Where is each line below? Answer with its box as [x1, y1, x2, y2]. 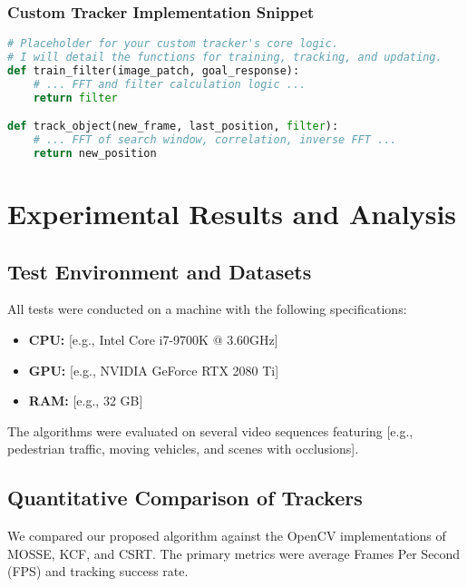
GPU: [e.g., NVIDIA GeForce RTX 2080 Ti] [28, 360, 279, 379]
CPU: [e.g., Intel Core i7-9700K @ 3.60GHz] [28, 330, 278, 349]
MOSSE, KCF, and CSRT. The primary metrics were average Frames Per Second [7, 543, 461, 563]
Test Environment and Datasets [7, 257, 312, 285]
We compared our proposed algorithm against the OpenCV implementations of [7, 526, 446, 545]
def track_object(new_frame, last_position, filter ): [7, 120, 339, 133]
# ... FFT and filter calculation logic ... [33, 77, 306, 91]
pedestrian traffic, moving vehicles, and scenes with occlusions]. [7, 439, 359, 458]
